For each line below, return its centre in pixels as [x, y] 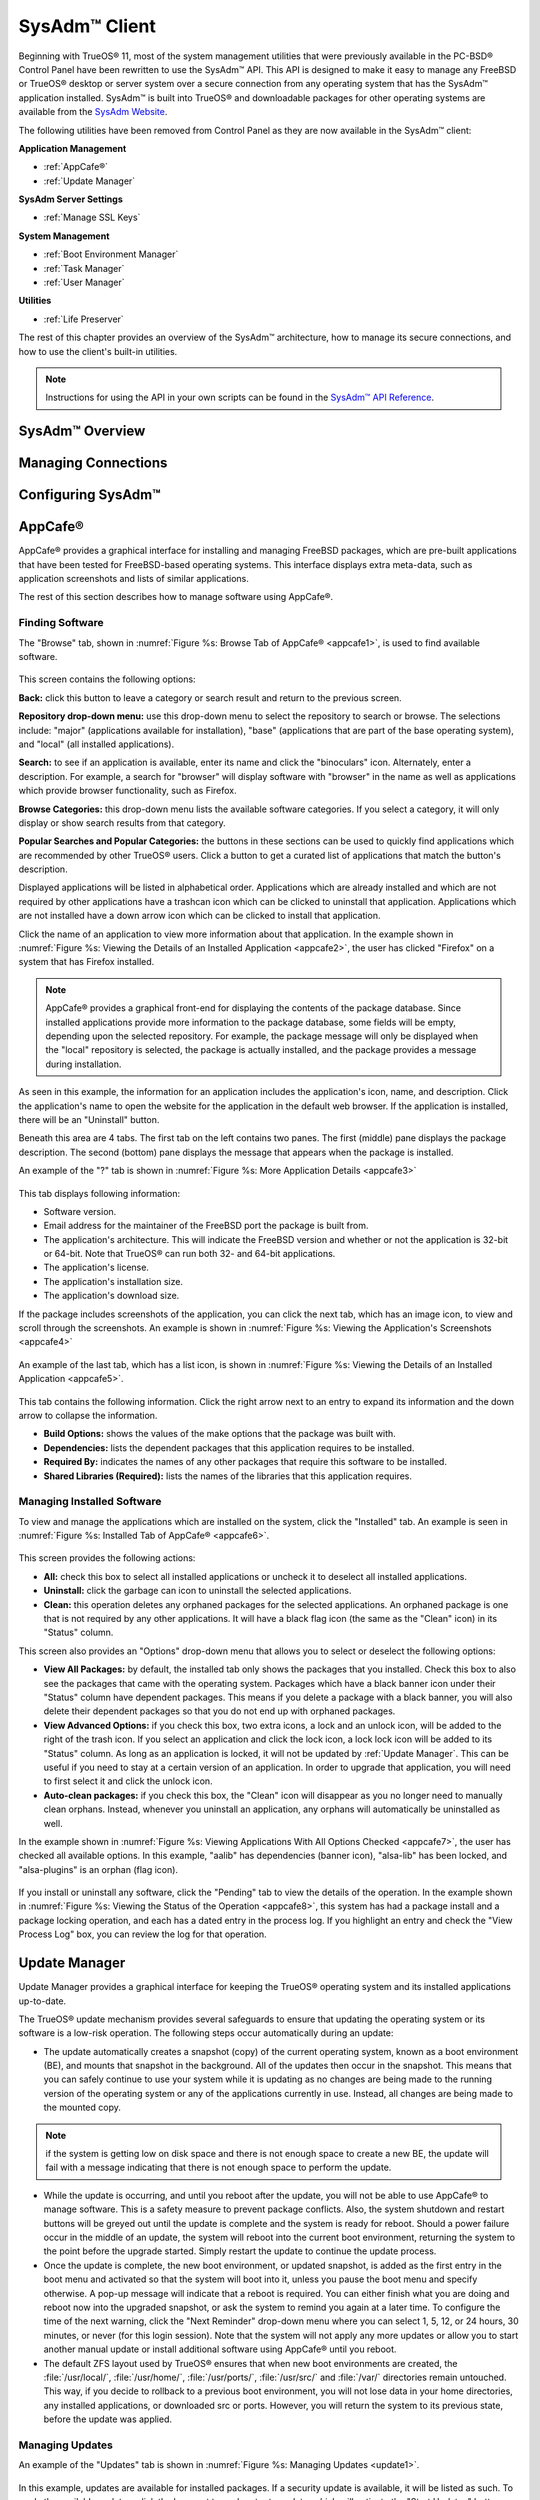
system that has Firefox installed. [86, 962]
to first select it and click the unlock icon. [128, 1781]
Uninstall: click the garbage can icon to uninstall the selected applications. [197, 1591]
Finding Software [61, 623]
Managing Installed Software [90, 1502]
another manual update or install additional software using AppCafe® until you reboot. [220, 2349]
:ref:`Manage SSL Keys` [92, 217]
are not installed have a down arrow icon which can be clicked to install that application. [199, 916]
